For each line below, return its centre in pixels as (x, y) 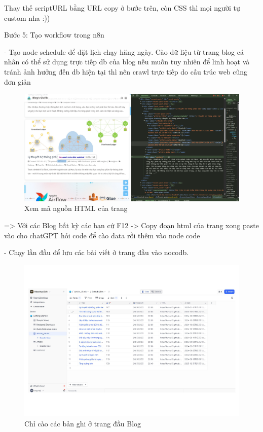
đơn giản (17, 81)
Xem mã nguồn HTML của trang (76, 208)
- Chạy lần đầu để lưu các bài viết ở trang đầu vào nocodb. (97, 252)
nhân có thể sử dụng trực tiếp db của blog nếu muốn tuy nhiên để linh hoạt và (127, 62)
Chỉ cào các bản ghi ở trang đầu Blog (83, 423)
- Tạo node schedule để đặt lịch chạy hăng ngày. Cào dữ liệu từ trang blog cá (124, 51)
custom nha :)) (27, 17)
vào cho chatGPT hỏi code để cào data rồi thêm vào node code (102, 235)
